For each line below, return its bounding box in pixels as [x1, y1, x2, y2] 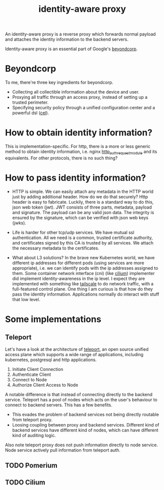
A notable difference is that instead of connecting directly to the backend [5, 391, 153, 397]
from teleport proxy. [12, 417, 53, 423]
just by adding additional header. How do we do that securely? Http [12, 193, 148, 200]
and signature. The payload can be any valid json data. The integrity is [12, 209, 154, 215]
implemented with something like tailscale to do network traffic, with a [12, 280, 154, 286]
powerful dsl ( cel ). [12, 110, 49, 116]
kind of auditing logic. [12, 432, 56, 438]
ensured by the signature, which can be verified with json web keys [12, 214, 148, 220]
